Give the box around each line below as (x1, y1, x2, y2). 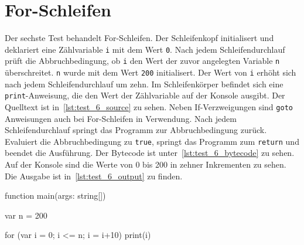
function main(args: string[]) (5, 189, 106, 202)
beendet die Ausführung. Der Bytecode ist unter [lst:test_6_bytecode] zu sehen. (5, 147, 295, 159)
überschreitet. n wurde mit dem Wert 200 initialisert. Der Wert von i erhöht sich (5, 66, 296, 79)
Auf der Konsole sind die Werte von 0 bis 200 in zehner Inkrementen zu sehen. (5, 158, 286, 171)
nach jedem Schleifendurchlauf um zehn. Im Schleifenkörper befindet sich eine (5, 77, 283, 90)
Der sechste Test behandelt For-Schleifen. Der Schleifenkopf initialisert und (5, 32, 274, 44)
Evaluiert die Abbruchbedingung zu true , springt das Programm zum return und (5, 135, 299, 147)
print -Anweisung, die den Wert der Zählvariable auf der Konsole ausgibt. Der (5, 89, 285, 101)
